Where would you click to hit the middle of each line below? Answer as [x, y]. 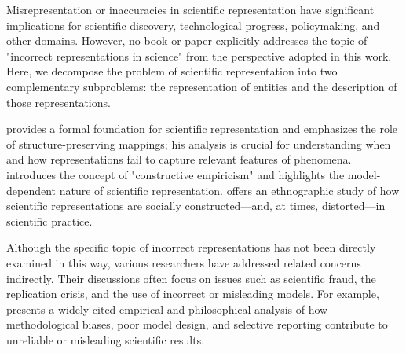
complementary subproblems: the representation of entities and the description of [202, 86]
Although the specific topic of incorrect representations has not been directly [191, 247]
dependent [31, 190]
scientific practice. [49, 221]
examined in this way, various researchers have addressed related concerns [184, 262]
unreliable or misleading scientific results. [106, 339]
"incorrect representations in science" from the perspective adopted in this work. [199, 55]
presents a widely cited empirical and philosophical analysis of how [167, 309]
